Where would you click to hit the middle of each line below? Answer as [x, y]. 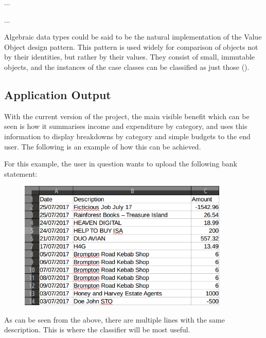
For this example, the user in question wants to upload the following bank [121, 164]
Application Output [58, 94]
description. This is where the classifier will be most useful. [97, 330]
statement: [21, 173]
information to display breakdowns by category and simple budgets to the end [127, 136]
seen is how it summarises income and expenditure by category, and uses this [126, 126]
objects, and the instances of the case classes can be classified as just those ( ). [127, 67]
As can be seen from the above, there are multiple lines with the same [114, 319]
